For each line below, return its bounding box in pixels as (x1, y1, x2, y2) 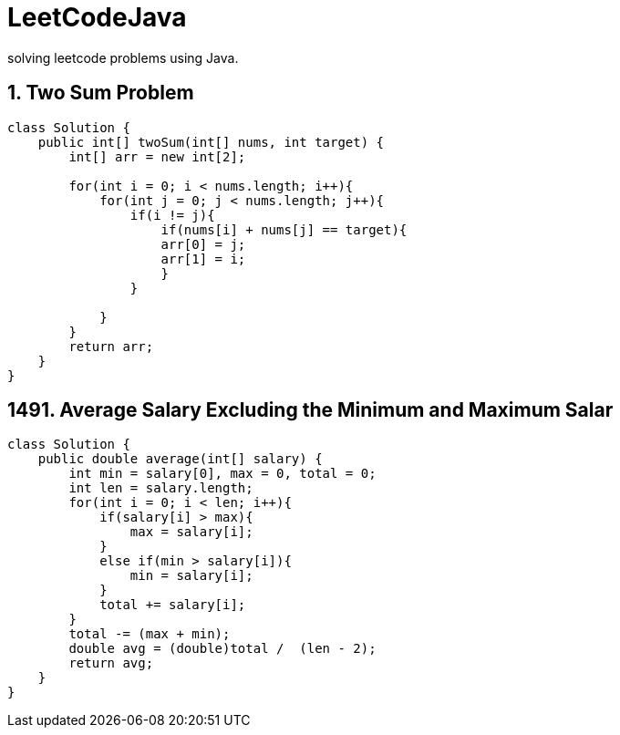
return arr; (68, 338, 154, 354)
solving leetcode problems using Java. (7, 49, 239, 66)
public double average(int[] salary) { (37, 451, 323, 467)
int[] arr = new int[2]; (68, 149, 246, 164)
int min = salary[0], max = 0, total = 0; (68, 466, 377, 481)
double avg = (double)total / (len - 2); (68, 641, 377, 657)
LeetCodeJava (7, 2, 187, 33)
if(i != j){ (129, 207, 215, 223)
